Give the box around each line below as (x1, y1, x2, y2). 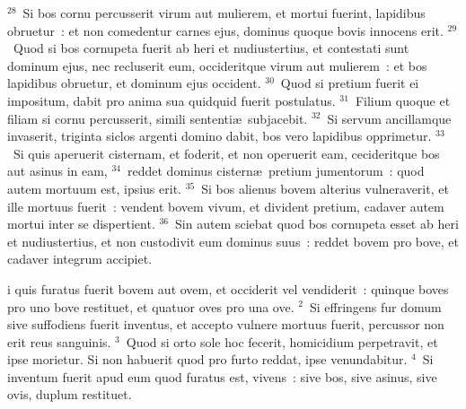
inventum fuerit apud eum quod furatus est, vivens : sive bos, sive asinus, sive (7, 367, 437, 386)
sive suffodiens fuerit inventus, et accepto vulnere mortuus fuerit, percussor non (7, 315, 444, 334)
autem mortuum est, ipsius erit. (7, 178, 181, 197)
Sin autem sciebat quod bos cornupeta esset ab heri (175, 214, 459, 233)
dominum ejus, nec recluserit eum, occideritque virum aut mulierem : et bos (7, 56, 427, 74)
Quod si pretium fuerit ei (280, 74, 419, 92)
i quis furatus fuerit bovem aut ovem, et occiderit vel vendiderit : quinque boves (7, 279, 449, 298)
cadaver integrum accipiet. (7, 249, 153, 268)
